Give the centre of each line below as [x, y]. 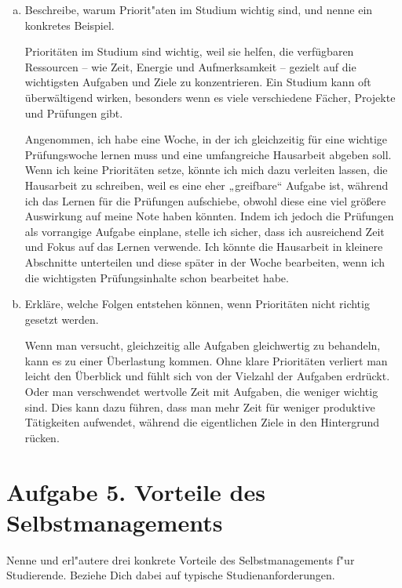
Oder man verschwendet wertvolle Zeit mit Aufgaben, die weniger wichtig [201, 392]
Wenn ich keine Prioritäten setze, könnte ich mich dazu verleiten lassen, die [206, 170]
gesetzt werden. [62, 319]
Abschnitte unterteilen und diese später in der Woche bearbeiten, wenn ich [205, 261]
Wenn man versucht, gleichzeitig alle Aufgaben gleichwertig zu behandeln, [203, 345]
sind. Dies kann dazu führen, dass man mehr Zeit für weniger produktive [200, 407]
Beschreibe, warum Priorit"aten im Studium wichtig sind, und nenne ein [199, 9]
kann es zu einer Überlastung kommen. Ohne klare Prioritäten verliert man [206, 360]
